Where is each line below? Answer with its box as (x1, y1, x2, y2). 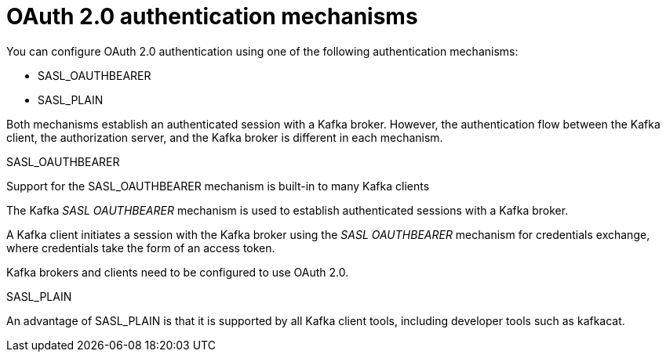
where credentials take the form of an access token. (6, 240, 275, 255)
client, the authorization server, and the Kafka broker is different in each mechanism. (6, 130, 443, 144)
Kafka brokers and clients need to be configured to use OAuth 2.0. (6, 265, 349, 279)
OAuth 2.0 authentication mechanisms (6, 3, 418, 30)
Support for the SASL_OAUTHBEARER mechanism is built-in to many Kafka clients (6, 179, 430, 193)
